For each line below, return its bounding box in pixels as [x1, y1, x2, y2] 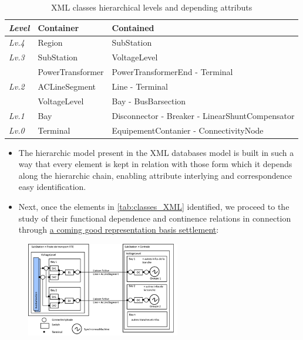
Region [38, 36, 63, 49]
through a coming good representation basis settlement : [18, 223, 219, 236]
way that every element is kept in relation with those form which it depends [18, 158, 292, 170]
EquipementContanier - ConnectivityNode [112, 124, 264, 136]
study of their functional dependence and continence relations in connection [18, 212, 291, 224]
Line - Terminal [112, 80, 169, 92]
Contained [112, 21, 154, 33]
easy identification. [18, 181, 86, 193]
